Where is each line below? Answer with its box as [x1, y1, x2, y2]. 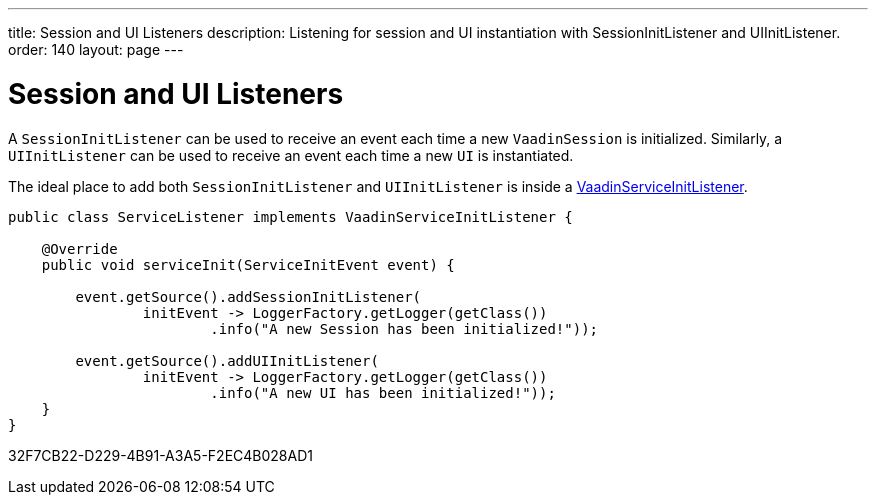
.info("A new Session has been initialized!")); [210, 320, 599, 337]
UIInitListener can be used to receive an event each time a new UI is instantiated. [8, 146, 574, 164]
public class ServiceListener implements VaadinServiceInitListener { [8, 208, 573, 225]
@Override [41, 240, 118, 257]
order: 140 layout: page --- [8, 41, 184, 58]
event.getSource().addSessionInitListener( [75, 288, 422, 305]
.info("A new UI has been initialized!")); [210, 384, 556, 401]
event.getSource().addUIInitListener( [75, 352, 379, 369]
